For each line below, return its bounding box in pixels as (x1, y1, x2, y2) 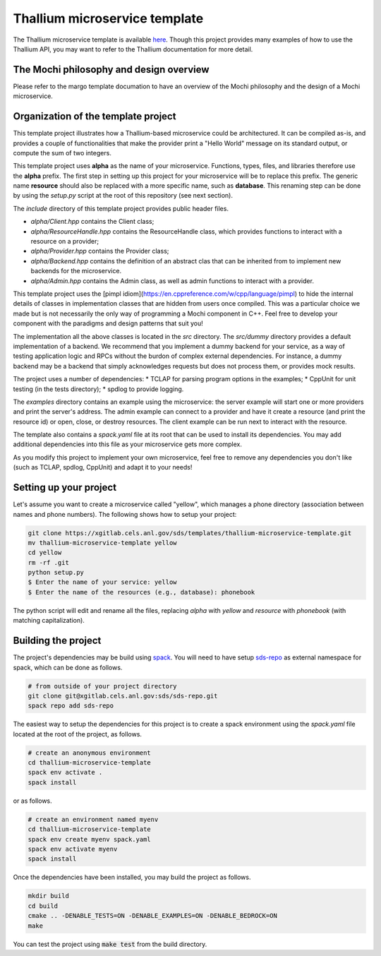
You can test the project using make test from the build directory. (13, 940, 207, 948)
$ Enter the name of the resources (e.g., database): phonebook (28, 588, 255, 596)
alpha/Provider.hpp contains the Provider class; (30, 247, 169, 256)
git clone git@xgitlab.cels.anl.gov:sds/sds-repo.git (28, 692, 218, 700)
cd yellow (28, 549, 62, 557)
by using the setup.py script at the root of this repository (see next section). (13, 191, 233, 200)
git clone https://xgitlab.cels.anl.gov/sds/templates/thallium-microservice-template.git (28, 529, 352, 537)
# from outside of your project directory (28, 682, 177, 690)
